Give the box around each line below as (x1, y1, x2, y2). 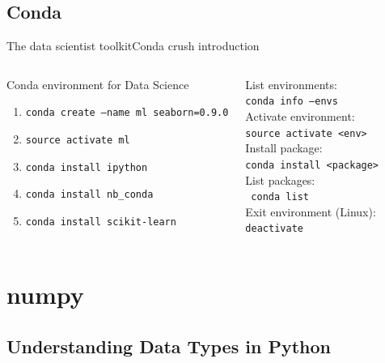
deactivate (245, 223, 303, 235)
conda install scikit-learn (25, 216, 176, 228)
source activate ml (25, 135, 130, 147)
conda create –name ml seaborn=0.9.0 (25, 107, 229, 119)
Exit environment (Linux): (245, 203, 376, 220)
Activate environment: (245, 108, 355, 125)
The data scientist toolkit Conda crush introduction (6, 37, 260, 54)
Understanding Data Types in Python (6, 333, 331, 358)
